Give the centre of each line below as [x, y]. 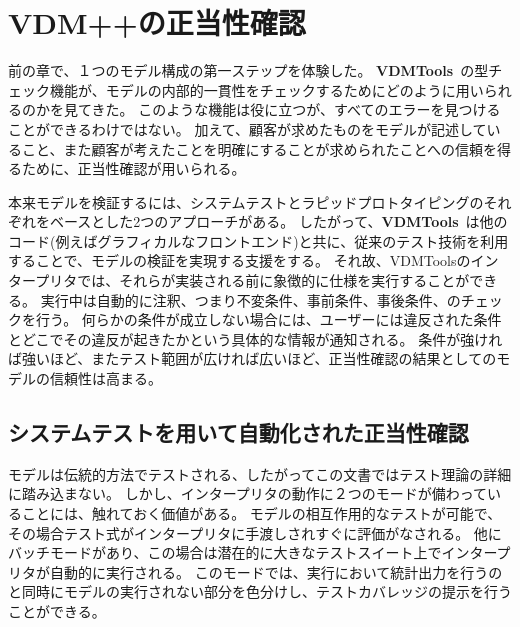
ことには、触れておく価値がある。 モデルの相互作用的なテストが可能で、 [261, 513]
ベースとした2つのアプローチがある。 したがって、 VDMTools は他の [278, 221]
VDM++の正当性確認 [157, 22]
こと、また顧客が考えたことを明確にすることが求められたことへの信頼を [259, 148]
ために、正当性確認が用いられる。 [133, 168]
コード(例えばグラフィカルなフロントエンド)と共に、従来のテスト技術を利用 [258, 240]
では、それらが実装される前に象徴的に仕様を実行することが [273, 280]
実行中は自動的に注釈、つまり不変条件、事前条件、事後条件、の [250, 299]
